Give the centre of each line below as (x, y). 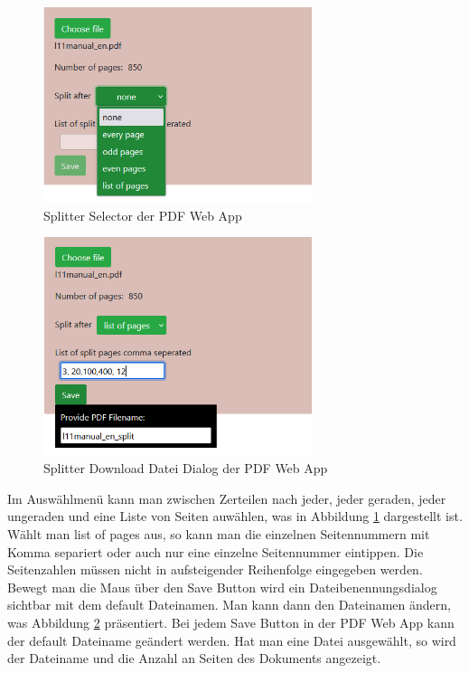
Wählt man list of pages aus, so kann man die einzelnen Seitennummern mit (219, 533)
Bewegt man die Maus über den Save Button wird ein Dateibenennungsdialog (222, 587)
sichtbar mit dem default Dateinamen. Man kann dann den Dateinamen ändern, (229, 605)
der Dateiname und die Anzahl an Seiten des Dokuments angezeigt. (194, 658)
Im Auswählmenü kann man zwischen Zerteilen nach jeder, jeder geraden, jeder (227, 498)
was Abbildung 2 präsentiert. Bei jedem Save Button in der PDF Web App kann (231, 622)
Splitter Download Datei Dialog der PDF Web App (186, 468)
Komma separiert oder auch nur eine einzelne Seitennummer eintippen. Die (216, 551)
